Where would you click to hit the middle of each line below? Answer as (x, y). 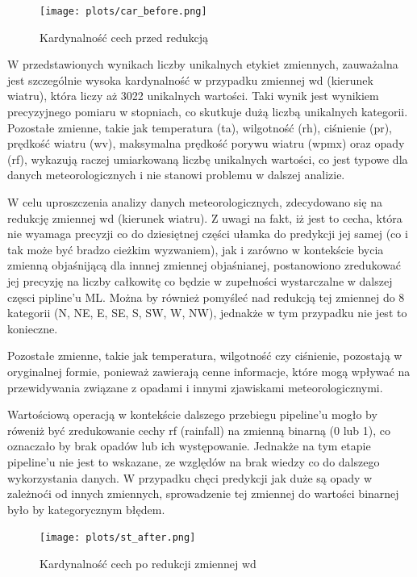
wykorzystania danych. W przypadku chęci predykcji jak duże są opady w (190, 477)
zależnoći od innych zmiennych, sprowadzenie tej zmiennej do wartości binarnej (203, 493)
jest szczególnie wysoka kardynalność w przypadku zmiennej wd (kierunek (190, 79)
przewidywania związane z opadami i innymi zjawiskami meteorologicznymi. (195, 387)
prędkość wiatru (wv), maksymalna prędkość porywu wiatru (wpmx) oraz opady (206, 143)
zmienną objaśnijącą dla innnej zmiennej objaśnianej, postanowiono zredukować (204, 265)
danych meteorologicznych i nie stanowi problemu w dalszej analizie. (176, 175)
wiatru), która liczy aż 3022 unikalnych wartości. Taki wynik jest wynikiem (193, 96)
